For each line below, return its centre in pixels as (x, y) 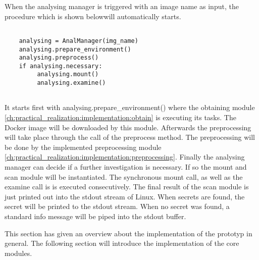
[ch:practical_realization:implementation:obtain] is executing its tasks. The (120, 117)
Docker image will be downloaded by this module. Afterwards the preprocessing (128, 127)
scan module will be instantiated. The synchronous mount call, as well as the (124, 176)
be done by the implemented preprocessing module (83, 147)
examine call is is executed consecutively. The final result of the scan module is (127, 187)
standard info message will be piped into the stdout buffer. (95, 216)
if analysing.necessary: (61, 66)
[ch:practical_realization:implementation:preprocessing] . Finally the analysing (125, 157)
